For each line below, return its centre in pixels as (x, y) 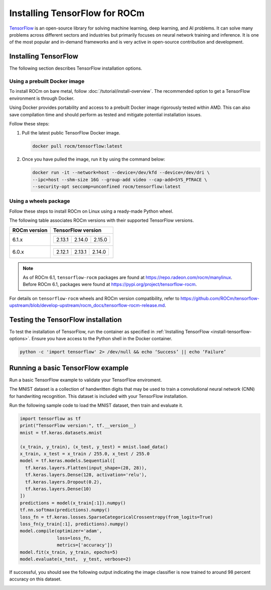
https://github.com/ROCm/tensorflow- (220, 298)
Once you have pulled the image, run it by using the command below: (94, 159)
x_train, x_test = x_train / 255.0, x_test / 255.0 (85, 454)
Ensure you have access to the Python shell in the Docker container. (102, 339)
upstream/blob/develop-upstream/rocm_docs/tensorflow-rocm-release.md (87, 306)
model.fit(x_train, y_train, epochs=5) (69, 552)
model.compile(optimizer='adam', (61, 531)
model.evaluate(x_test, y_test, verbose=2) (76, 559)
